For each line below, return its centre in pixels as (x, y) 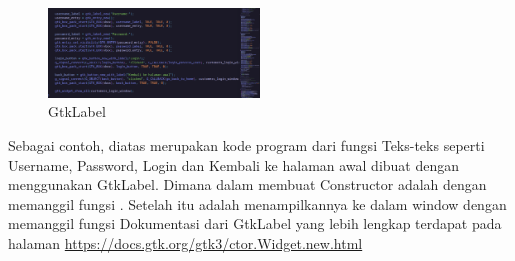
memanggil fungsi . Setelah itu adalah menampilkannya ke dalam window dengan (257, 203)
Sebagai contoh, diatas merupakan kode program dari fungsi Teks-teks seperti (246, 145)
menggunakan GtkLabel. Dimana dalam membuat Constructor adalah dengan (247, 184)
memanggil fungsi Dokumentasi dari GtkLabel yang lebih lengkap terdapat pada (255, 223)
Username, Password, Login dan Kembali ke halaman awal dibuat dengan (234, 164)
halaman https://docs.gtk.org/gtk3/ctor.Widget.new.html (185, 243)
